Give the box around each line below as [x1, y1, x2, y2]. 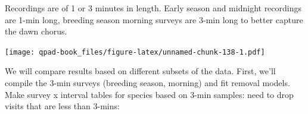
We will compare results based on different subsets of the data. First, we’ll [5, 65, 276, 77]
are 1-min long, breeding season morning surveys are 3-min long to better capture [5, 13, 303, 26]
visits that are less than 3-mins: [5, 100, 120, 112]
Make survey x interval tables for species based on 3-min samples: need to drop [5, 88, 294, 100]
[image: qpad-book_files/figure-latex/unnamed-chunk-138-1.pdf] [5, 47, 265, 56]
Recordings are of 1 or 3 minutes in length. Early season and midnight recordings [5, 2, 302, 14]
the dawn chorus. [5, 25, 67, 37]
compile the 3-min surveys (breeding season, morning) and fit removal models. [5, 77, 290, 89]
